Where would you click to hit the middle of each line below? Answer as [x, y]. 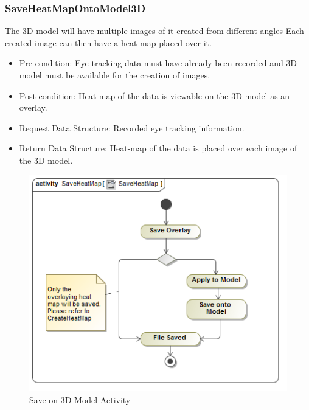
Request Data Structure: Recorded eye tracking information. [132, 127]
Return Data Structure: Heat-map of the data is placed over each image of [158, 148]
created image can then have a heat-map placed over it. [108, 42]
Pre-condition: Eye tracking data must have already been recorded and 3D [158, 63]
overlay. [33, 107]
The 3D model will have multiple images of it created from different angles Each [154, 31]
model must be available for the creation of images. [115, 75]
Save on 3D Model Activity [80, 400]
